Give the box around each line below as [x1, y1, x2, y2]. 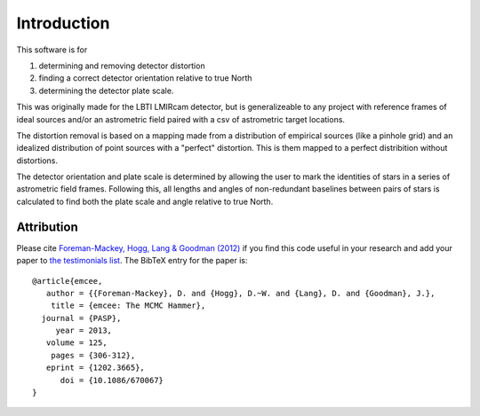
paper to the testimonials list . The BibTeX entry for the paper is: [16, 255, 248, 266]
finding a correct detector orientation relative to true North [38, 73, 252, 83]
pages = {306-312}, [50, 350, 136, 360]
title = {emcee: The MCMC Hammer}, [50, 301, 206, 310]
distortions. [16, 155, 58, 166]
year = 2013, [55, 326, 113, 336]
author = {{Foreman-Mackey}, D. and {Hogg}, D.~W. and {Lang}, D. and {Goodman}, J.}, [45, 288, 436, 298]
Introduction [16, 13, 110, 33]
